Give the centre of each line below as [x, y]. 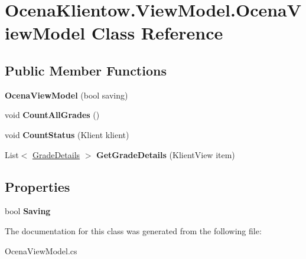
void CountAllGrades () [52, 115]
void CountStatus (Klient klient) [67, 134]
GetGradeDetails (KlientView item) [166, 154]
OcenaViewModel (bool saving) [66, 95]
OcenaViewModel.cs [41, 250]
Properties [38, 186]
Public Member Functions [86, 70]
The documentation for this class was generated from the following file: [133, 230]
